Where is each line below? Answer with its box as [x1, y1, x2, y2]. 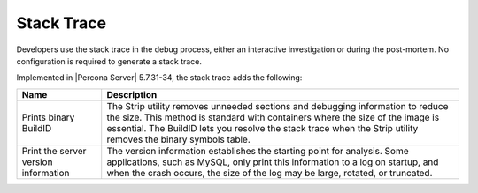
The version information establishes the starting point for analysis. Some [106, 145, 409, 157]
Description [106, 88, 158, 100]
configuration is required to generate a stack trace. [16, 56, 203, 66]
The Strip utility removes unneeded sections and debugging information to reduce [106, 100, 449, 112]
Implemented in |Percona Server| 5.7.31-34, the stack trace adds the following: [16, 72, 303, 83]
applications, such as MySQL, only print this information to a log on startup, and [106, 155, 439, 167]
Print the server [21, 145, 87, 157]
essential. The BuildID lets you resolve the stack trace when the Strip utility [106, 122, 419, 134]
